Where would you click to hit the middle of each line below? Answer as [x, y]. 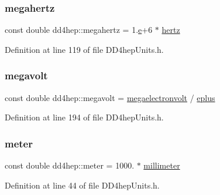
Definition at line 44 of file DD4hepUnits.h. [82, 185]
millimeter [162, 165]
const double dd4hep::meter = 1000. [70, 165]
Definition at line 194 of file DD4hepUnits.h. [84, 117]
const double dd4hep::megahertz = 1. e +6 [79, 30]
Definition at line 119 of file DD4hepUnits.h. [84, 49]
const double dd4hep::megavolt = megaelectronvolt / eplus [110, 97]
